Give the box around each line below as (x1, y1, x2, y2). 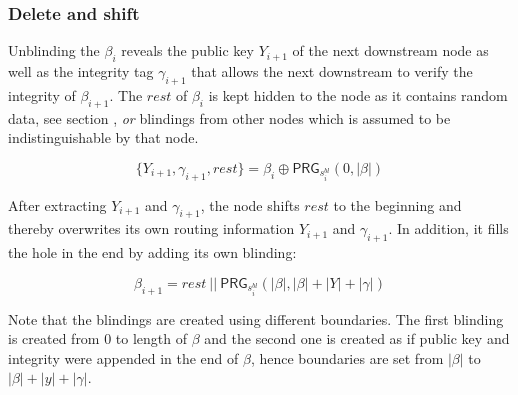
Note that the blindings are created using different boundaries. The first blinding (8, 308, 504, 329)
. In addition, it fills (388, 218, 509, 239)
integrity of (8, 84, 76, 105)
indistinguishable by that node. (8, 127, 199, 148)
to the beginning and (333, 194, 462, 215)
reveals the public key (121, 40, 254, 61)
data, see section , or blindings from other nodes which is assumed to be (8, 107, 451, 128)
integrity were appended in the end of (8, 347, 239, 368)
